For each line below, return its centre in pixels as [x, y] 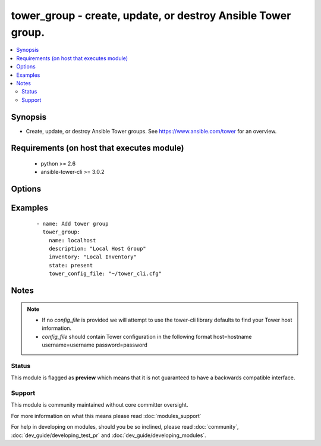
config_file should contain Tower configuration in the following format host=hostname [147, 336]
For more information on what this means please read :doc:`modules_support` [106, 416]
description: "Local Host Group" [97, 248]
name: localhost [72, 240]
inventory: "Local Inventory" [92, 257]
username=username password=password [95, 345]
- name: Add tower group [73, 224]
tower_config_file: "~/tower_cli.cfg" [105, 274]
